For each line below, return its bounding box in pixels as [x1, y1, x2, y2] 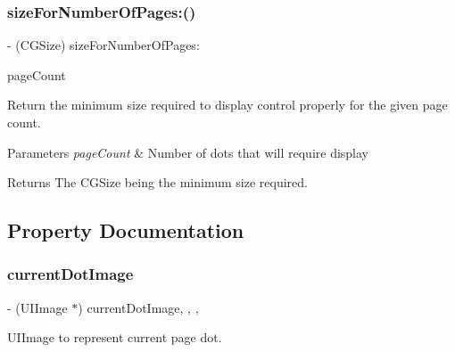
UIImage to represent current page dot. [7, 328, 222, 347]
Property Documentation [7, 217, 244, 244]
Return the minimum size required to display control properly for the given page [7, 95, 448, 114]
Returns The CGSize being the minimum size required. [7, 173, 308, 192]
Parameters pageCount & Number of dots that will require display [7, 143, 369, 161]
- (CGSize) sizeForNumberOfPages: [7, 36, 200, 54]
